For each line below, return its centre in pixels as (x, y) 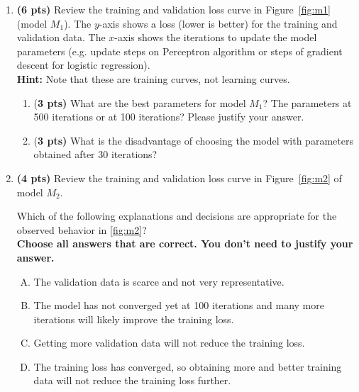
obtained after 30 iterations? (95, 154)
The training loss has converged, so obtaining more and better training (188, 366)
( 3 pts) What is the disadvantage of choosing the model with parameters (193, 140)
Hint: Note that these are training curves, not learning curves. (153, 78)
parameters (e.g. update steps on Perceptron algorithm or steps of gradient (179, 51)
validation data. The (61, 37)
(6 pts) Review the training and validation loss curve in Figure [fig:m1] (173, 9)
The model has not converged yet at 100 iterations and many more (179, 305)
